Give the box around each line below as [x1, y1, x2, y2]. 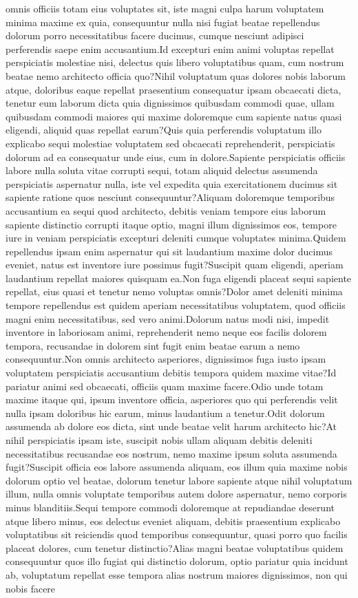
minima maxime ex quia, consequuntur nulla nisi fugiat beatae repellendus [6, 14, 320, 29]
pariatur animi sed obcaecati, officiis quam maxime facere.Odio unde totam [6, 378, 324, 393]
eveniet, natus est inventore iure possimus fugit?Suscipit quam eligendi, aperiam [6, 257, 344, 272]
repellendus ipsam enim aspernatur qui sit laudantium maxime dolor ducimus [6, 244, 333, 258]
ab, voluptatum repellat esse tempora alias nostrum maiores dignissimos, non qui [6, 567, 348, 581]
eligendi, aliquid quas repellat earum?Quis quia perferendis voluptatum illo [6, 122, 322, 137]
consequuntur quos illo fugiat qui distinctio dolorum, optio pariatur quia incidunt [6, 554, 348, 568]
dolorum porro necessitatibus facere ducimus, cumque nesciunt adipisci [6, 28, 304, 43]
